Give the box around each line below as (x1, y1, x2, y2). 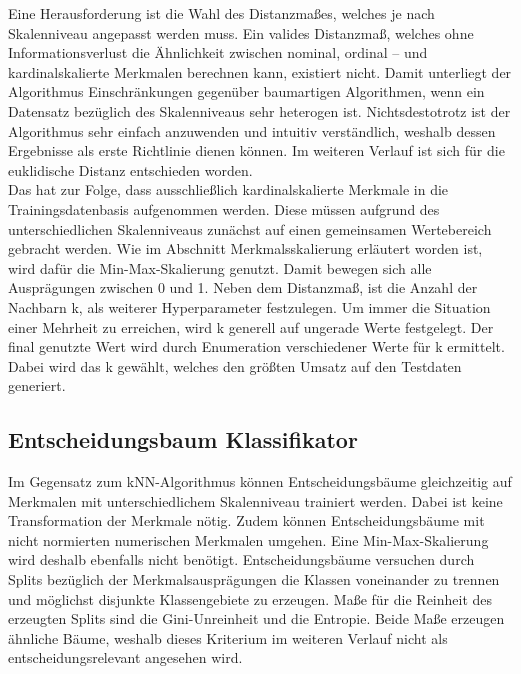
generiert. (8, 375, 66, 396)
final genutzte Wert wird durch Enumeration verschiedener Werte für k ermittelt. (8, 336, 505, 357)
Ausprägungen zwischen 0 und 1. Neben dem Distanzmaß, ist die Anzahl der (8, 277, 478, 298)
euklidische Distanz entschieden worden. (8, 159, 253, 180)
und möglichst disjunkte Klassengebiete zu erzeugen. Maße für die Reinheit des (8, 588, 493, 609)
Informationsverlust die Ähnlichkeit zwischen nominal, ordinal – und (8, 42, 428, 63)
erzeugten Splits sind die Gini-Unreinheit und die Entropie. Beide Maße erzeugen (8, 608, 505, 629)
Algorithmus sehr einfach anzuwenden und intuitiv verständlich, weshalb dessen (8, 120, 496, 141)
